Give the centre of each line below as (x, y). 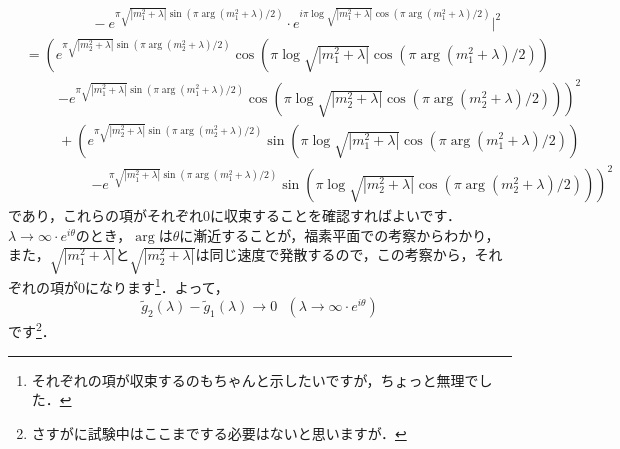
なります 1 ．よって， (163, 285)
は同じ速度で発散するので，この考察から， (335, 254)
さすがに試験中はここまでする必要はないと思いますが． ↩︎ (219, 432)
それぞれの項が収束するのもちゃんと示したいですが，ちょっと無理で (255, 379)
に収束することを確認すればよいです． (335, 215)
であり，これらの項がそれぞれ (105, 215)
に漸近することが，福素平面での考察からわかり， (339, 234)
